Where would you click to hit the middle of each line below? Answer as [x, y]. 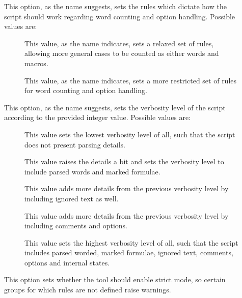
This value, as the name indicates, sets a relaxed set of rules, [119, 43]
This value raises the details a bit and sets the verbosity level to [124, 161]
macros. [36, 63]
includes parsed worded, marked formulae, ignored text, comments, [129, 252]
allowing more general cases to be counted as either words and [122, 53]
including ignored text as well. [72, 198]
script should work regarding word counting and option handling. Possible [120, 16]
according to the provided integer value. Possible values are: [98, 117]
